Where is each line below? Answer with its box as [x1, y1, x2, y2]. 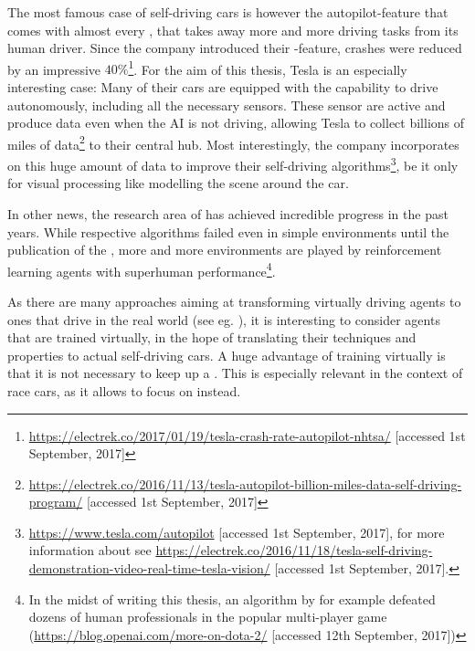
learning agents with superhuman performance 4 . [7, 258, 276, 280]
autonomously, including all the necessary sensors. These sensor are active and [7, 95, 446, 114]
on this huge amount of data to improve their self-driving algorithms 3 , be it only [7, 153, 459, 174]
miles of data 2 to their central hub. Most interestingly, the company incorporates [7, 131, 459, 153]
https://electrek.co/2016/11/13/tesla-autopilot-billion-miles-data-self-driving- [28, 474, 462, 493]
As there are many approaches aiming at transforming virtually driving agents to [7, 291, 461, 310]
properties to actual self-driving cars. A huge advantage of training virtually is [7, 345, 446, 364]
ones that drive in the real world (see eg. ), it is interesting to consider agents [7, 310, 440, 329]
